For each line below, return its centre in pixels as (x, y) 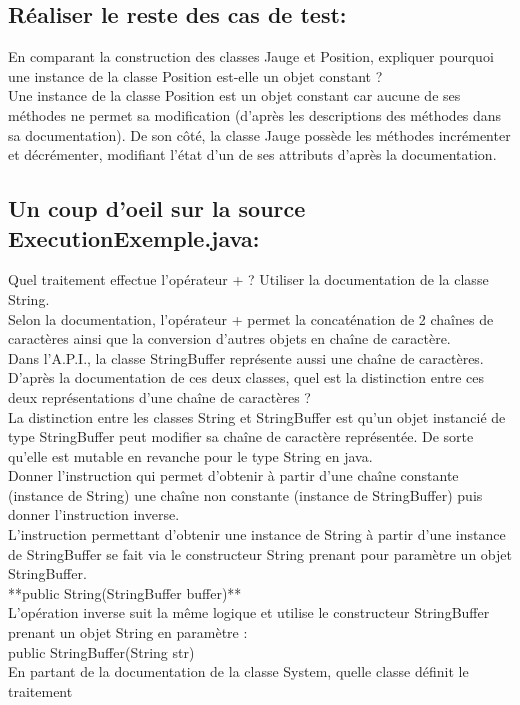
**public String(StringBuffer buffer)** (125, 592)
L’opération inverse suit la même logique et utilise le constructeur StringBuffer (249, 612)
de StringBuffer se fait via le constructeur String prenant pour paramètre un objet (260, 553)
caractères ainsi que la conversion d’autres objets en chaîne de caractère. (229, 338)
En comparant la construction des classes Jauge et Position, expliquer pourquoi (251, 56)
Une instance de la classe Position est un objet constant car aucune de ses (234, 95)
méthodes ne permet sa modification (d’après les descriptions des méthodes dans (255, 114)
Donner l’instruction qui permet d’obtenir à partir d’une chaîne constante (233, 475)
